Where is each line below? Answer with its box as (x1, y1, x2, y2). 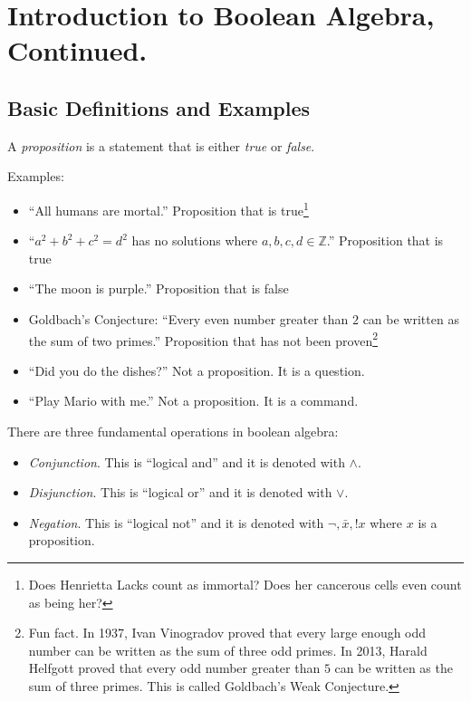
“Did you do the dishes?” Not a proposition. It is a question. (28, 360, 365, 379)
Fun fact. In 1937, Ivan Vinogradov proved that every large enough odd (28, 623, 427, 642)
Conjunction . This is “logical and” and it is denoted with (28, 452, 345, 471)
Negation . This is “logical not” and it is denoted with (28, 513, 324, 532)
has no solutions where (131, 231, 258, 250)
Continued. (7, 32, 148, 69)
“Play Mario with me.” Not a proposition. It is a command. (28, 391, 359, 410)
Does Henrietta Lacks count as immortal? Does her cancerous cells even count (28, 574, 462, 593)
